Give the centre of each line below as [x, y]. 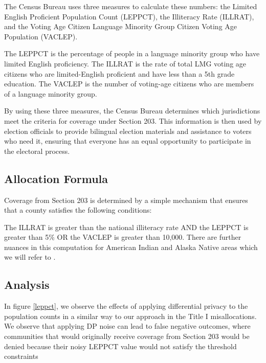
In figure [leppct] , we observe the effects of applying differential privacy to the [126, 306]
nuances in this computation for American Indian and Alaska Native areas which [131, 247]
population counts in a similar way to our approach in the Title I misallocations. [130, 316]
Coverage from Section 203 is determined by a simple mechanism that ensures [126, 200]
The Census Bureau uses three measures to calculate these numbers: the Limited [131, 6]
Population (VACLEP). [41, 36]
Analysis [27, 285]
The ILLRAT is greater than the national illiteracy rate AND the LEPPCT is [126, 227]
